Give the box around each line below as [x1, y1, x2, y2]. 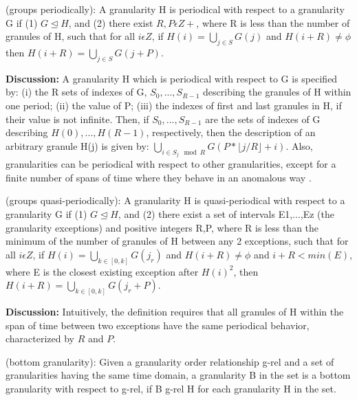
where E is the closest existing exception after [6, 264, 199, 278]
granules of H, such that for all [6, 29, 136, 43]
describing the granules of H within [203, 85, 351, 99]
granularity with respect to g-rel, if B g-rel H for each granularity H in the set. [6, 381, 336, 396]
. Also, [285, 138, 313, 153]
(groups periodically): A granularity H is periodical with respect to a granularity [6, 2, 345, 16]
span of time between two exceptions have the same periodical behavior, [6, 318, 310, 332]
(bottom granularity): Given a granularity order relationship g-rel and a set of [6, 354, 334, 368]
